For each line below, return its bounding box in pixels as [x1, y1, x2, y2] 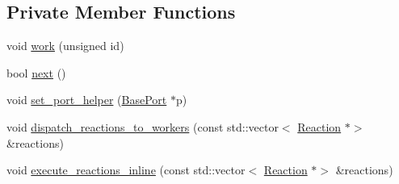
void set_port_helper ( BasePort [6, 91, 167, 108]
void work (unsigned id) [6, 37, 124, 54]
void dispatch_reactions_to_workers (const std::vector [6, 118, 279, 135]
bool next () [6, 64, 66, 81]
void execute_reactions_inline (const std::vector [6, 161, 246, 178]
